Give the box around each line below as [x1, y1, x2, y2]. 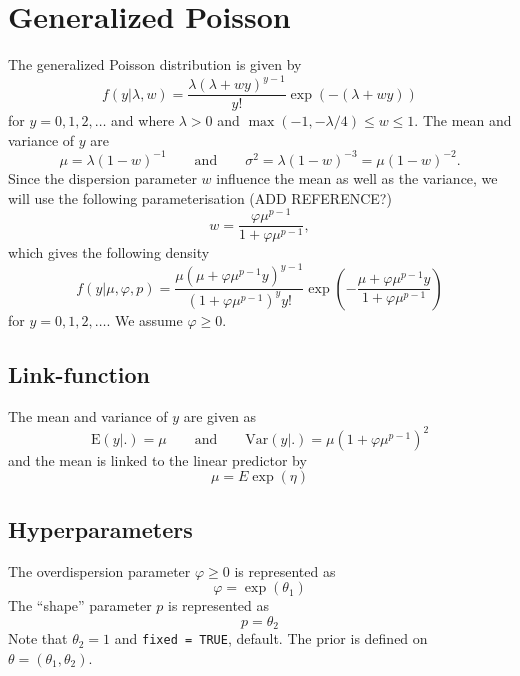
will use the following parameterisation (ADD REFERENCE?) [8, 187, 392, 208]
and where [111, 110, 175, 131]
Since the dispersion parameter [8, 167, 197, 188]
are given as [183, 405, 257, 426]
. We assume [106, 309, 183, 330]
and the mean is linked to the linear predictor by [8, 449, 307, 470]
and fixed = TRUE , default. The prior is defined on [114, 628, 428, 649]
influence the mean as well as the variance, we [216, 167, 498, 188]
